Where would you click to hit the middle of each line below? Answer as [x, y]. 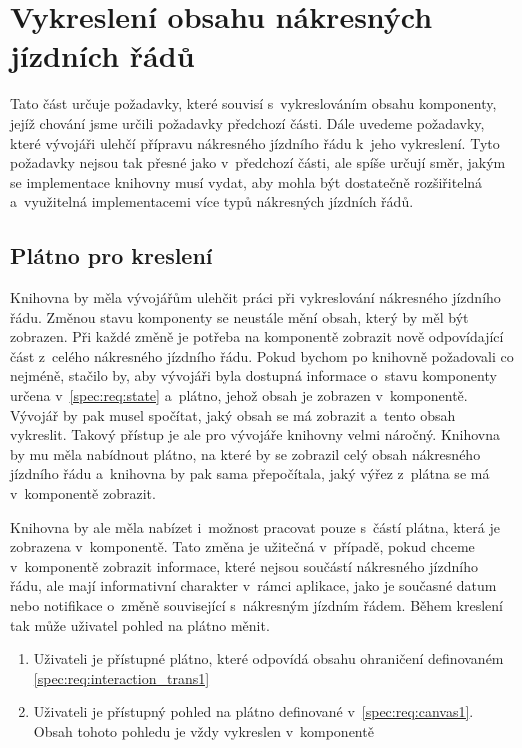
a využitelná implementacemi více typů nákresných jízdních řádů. [212, 201]
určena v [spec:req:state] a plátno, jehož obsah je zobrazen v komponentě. [239, 395]
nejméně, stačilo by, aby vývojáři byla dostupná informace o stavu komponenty [253, 375]
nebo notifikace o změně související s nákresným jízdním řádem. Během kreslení [256, 604]
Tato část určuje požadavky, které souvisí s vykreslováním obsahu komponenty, [253, 103]
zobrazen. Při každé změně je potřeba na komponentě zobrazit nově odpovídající [257, 336]
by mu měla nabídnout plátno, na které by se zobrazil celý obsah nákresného [245, 453]
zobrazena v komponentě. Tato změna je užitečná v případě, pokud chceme [242, 546]
